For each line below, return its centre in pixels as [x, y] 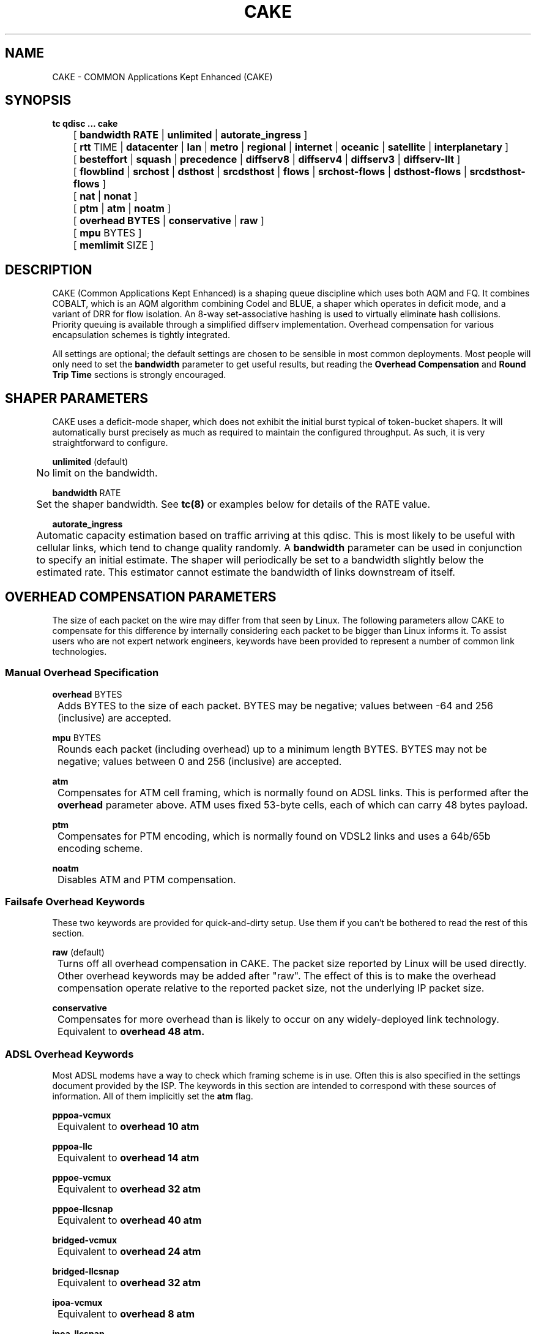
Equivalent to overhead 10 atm [128, 1127]
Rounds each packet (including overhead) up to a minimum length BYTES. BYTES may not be [272, 749]
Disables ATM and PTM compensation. [147, 879]
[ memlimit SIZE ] [114, 245]
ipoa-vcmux [77, 1303]
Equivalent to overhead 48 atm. [131, 1032]
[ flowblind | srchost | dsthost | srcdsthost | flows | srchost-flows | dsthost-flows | [270, 172]
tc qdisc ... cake [85, 124]
